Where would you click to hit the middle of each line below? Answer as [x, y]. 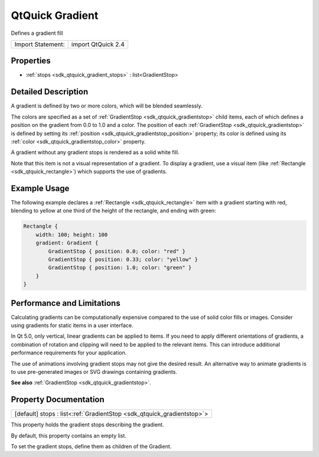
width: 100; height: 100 [72, 234]
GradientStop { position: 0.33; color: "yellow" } [123, 259]
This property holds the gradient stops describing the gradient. [87, 425]
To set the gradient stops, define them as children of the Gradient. [91, 446]
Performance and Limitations [66, 303]
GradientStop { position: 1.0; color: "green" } [120, 268]
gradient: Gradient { [67, 243]
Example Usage [40, 188]
